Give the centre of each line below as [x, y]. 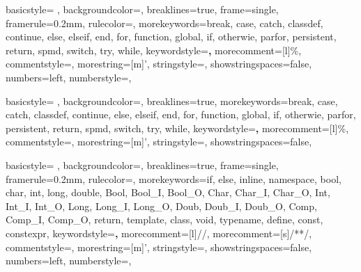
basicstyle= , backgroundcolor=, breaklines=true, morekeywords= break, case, [172, 101]
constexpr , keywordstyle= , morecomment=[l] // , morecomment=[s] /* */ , [159, 233]
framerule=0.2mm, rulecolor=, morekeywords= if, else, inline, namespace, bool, [174, 178]
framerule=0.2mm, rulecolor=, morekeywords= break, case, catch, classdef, [164, 23]
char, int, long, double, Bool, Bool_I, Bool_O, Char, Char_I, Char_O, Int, [168, 192]
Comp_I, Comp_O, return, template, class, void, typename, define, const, [164, 219]
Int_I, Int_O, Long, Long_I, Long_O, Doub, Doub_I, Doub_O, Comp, [161, 206]
